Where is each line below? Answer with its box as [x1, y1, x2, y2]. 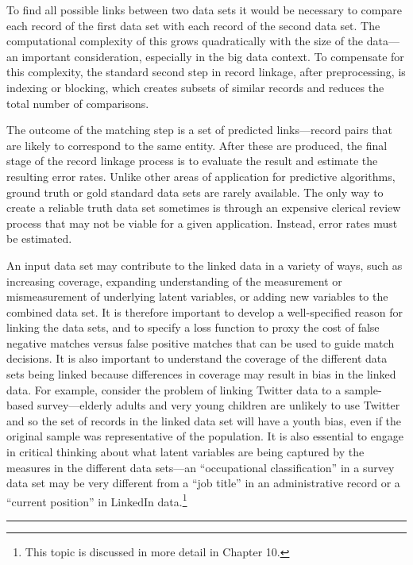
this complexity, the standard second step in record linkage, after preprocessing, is [6, 63, 406, 80]
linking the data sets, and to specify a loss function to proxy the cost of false [6, 319, 380, 336]
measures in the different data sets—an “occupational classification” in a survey [6, 459, 395, 475]
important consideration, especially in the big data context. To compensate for [21, 48, 404, 64]
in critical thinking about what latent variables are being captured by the [6, 444, 365, 460]
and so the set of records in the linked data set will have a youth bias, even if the [6, 412, 402, 429]
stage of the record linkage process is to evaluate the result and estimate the [6, 152, 378, 169]
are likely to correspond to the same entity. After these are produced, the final [6, 136, 388, 153]
